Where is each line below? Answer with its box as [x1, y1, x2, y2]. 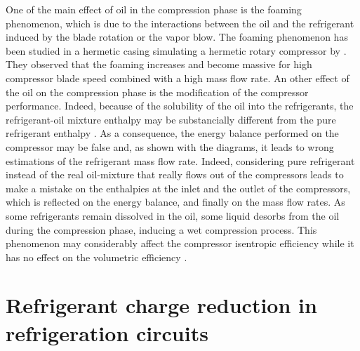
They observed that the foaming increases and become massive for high [6, 57, 312, 72]
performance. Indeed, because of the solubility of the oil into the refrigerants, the [6, 98, 354, 113]
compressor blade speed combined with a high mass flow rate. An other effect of [6, 70, 349, 85]
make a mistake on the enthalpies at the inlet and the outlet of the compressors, [6, 180, 351, 195]
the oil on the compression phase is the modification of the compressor [6, 84, 309, 99]
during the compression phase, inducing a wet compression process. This [6, 222, 317, 237]
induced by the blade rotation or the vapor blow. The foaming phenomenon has [6, 29, 348, 44]
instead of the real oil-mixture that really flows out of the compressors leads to [6, 167, 344, 182]
